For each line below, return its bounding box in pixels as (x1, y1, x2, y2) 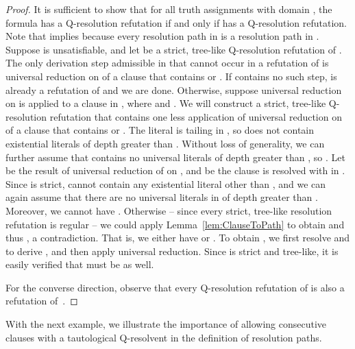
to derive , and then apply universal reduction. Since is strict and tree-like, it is (5, 243, 339, 258)
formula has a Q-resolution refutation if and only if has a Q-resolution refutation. (5, 15, 347, 29)
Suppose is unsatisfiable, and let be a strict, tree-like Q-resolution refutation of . (5, 42, 342, 56)
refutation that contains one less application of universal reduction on (49, 109, 342, 123)
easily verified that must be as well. (5, 257, 154, 272)
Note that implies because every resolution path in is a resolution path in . (5, 29, 319, 43)
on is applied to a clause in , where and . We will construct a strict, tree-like (5, 96, 326, 110)
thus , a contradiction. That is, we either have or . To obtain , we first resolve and (5, 230, 350, 245)
